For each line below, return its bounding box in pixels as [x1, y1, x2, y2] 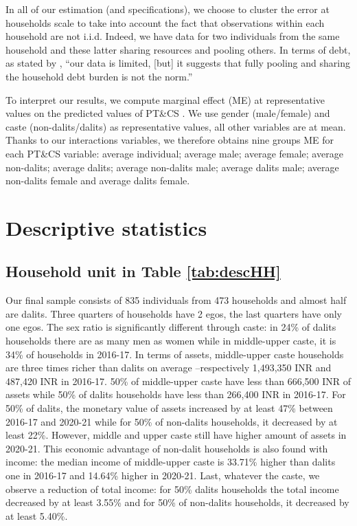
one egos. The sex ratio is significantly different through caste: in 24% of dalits [5, 320, 336, 334]
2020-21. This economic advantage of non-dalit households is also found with [5, 441, 328, 455]
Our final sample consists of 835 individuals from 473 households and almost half [5, 293, 347, 307]
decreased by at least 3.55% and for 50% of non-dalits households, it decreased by [5, 495, 349, 509]
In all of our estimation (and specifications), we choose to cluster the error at [5, 2, 330, 16]
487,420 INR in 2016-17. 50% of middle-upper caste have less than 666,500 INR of [5, 373, 352, 388]
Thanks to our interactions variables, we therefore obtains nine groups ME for [5, 133, 334, 147]
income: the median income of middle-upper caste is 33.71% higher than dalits [5, 454, 336, 469]
